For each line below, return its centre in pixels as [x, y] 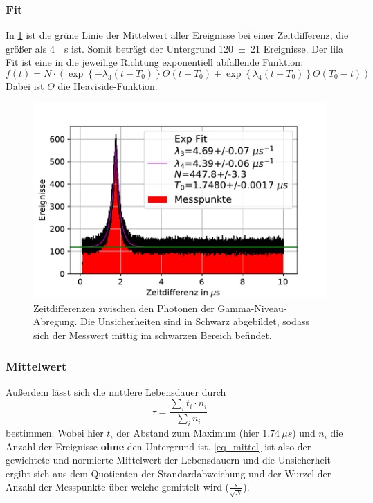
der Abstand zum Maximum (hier [188, 433]
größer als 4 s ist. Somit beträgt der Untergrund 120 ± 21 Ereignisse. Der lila [174, 48]
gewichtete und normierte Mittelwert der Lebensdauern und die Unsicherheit [168, 460]
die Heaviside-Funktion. [108, 86]
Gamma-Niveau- [252, 308]
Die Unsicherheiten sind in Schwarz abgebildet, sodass [195, 321]
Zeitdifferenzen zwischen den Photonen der [124, 308]
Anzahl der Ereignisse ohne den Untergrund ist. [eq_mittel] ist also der [158, 446]
